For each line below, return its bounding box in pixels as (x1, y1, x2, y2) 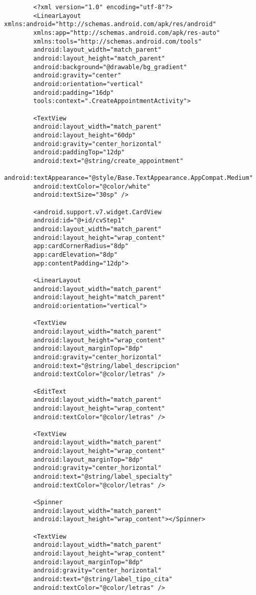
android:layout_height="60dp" (33, 131, 136, 139)
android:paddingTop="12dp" (33, 149, 125, 156)
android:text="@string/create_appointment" (33, 157, 183, 165)
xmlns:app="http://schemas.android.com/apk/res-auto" (33, 29, 220, 36)
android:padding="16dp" (33, 89, 114, 96)
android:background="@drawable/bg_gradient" (33, 63, 187, 71)
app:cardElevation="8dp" (33, 251, 118, 259)
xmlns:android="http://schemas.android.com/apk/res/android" (4, 20, 217, 28)
